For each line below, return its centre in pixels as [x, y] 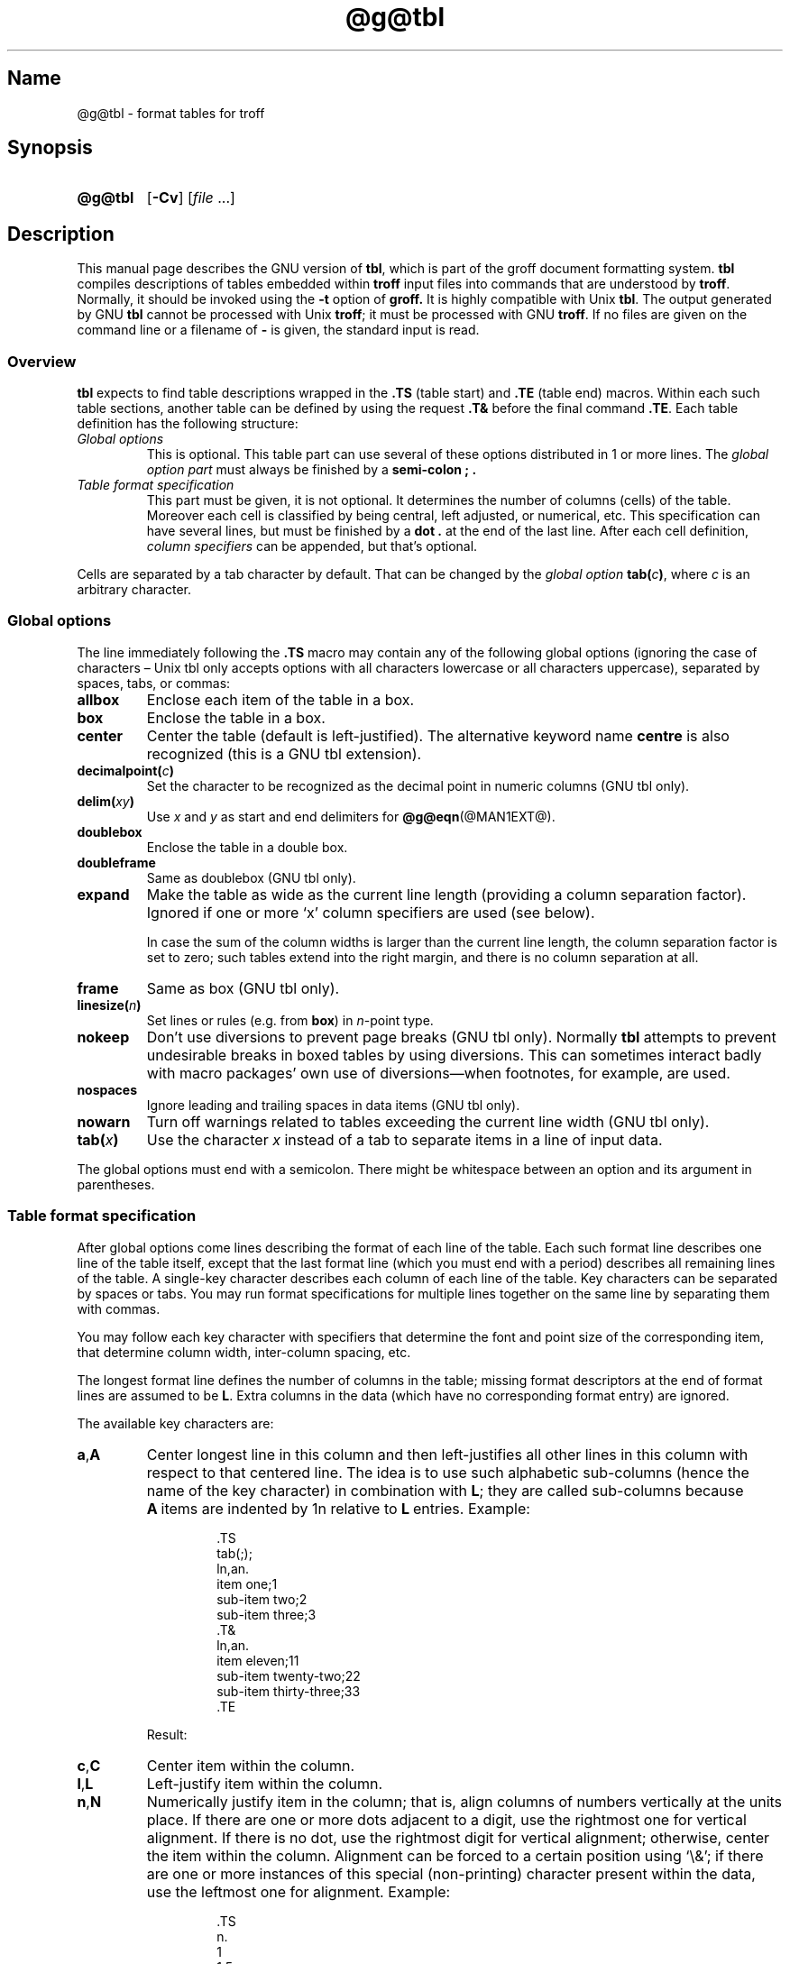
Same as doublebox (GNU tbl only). [251, 877]
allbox [98, 699]
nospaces [107, 1089]
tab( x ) [98, 1139]
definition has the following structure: [188, 424]
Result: [167, 1734]
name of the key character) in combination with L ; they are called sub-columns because [445, 1490]
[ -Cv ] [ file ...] [191, 198]
